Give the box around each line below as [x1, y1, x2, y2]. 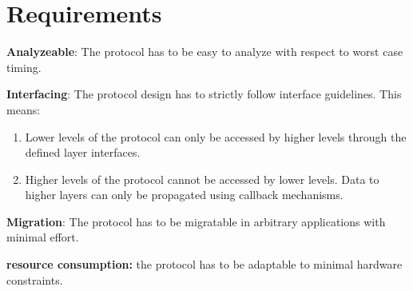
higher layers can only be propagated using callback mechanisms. [25, 186, 344, 203]
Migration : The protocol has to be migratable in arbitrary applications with [6, 213, 386, 229]
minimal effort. [6, 229, 79, 245]
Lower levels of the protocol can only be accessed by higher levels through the [25, 128, 407, 145]
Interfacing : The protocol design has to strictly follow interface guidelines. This [6, 86, 402, 102]
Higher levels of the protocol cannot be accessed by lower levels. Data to [25, 170, 379, 187]
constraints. [6, 271, 63, 288]
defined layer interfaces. [25, 144, 141, 161]
